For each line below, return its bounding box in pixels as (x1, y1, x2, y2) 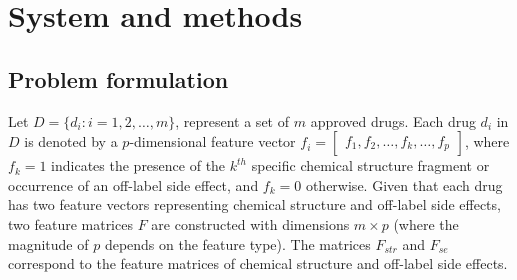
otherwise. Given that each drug (305, 174, 503, 195)
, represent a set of (175, 110, 289, 131)
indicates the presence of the (51, 155, 226, 176)
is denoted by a (24, 131, 118, 152)
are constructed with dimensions (151, 213, 350, 234)
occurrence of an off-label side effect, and (8, 174, 259, 195)
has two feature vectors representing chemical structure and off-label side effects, (8, 194, 501, 215)
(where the (393, 213, 459, 234)
